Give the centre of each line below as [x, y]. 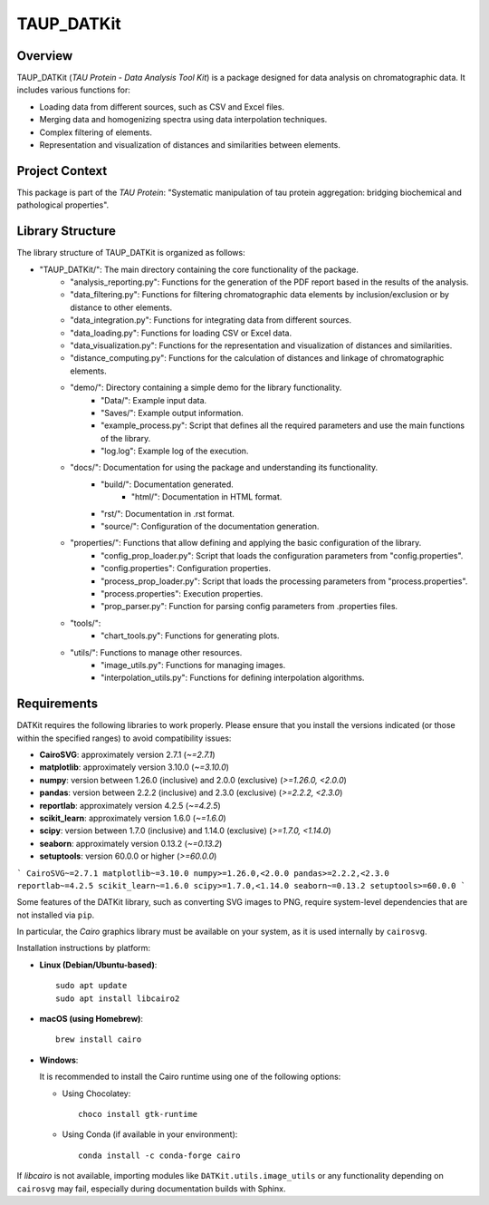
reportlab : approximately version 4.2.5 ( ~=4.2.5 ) [130, 805]
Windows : [59, 1060]
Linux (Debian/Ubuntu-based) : [98, 965]
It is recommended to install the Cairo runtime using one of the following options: [190, 1077]
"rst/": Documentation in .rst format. [168, 513]
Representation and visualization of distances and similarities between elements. [190, 145]
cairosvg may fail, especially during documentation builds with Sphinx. [151, 1189]
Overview [45, 56]
